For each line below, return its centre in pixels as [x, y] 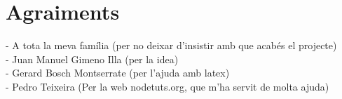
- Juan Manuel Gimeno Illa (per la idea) [92, 59]
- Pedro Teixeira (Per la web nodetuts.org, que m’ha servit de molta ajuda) [167, 86]
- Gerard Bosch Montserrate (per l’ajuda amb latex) [118, 73]
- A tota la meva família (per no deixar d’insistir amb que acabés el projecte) [171, 45]
